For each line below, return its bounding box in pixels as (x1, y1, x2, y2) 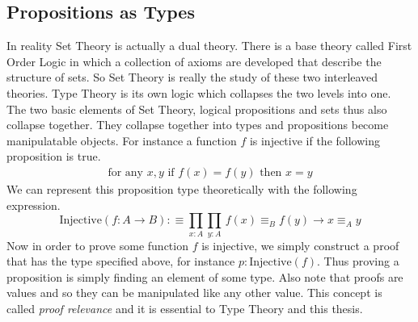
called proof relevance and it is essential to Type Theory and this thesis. (6, 299, 363, 316)
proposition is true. (6, 148, 101, 165)
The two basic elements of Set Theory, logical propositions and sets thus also (6, 100, 387, 117)
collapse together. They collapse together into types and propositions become (6, 116, 389, 133)
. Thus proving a (317, 253, 399, 270)
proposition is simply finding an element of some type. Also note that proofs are (6, 268, 403, 285)
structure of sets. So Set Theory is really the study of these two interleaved (6, 69, 378, 86)
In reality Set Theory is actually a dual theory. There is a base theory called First (6, 37, 412, 54)
